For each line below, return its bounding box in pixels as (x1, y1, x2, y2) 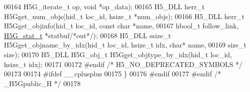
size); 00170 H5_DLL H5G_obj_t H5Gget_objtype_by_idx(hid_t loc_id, (4, 49, 232, 59)
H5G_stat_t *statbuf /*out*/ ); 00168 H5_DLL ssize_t (4, 30, 171, 40)
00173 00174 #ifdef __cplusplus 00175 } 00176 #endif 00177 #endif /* (4, 69, 221, 79)
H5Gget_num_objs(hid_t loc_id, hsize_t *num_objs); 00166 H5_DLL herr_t (4, 11, 245, 21)
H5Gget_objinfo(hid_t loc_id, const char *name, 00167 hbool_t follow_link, (4, 21, 239, 31)
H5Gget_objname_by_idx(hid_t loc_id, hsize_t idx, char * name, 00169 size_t (4, 40, 247, 50)
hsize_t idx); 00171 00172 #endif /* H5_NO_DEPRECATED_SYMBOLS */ (4, 59, 243, 69)
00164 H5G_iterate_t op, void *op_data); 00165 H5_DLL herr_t (4, 1, 205, 11)
